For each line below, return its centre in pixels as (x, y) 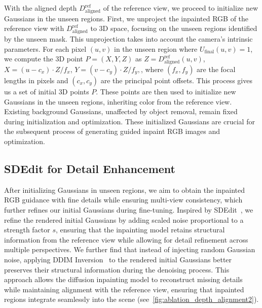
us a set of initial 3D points (47, 91)
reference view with (34, 28)
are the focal (216, 69)
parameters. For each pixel (45, 48)
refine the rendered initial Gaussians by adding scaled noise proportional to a (124, 219)
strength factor (27, 230)
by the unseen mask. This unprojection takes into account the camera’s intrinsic (128, 39)
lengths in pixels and (36, 80)
